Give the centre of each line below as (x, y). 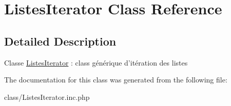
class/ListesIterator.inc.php (47, 97)
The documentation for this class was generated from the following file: (116, 80)
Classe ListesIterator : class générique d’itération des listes (96, 62)
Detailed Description (60, 41)
